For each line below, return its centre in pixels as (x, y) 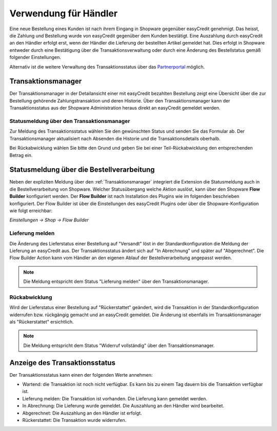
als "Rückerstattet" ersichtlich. (42, 322)
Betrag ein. (21, 155)
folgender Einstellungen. (35, 57)
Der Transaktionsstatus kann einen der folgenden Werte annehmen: (81, 375)
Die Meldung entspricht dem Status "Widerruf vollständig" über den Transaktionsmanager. (119, 345)
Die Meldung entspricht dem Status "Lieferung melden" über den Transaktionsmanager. (116, 281)
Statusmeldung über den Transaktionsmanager (70, 121)
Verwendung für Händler (64, 13)
